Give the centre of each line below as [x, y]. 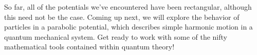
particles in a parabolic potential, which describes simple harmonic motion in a [128, 27]
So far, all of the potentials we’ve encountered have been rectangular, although [128, 7]
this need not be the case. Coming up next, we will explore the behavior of [122, 17]
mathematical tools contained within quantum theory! [89, 47]
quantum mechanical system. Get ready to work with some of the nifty [116, 36]
